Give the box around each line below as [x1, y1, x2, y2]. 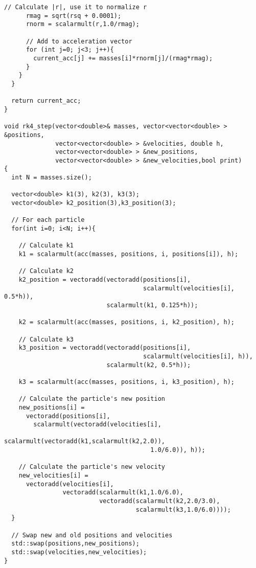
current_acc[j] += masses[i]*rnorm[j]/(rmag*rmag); [33, 54, 213, 62]
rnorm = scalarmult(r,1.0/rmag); [26, 20, 139, 28]
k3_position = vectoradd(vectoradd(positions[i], [18, 344, 191, 352]
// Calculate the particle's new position [18, 395, 165, 403]
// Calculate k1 [18, 242, 74, 249]
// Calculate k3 [18, 335, 74, 343]
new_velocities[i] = [18, 472, 88, 480]
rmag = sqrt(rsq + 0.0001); [26, 12, 122, 19]
